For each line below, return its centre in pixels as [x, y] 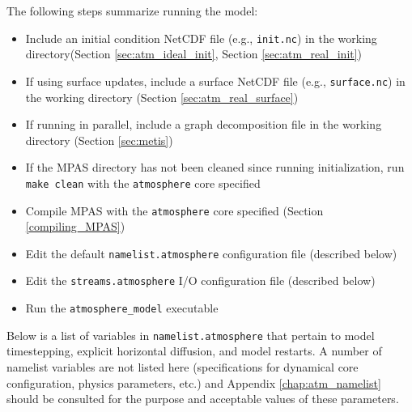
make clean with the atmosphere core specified [143, 183]
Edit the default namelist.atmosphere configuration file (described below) [211, 253]
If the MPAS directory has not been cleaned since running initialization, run [215, 167]
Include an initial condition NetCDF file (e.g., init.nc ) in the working [201, 38]
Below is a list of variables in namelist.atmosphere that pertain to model [191, 335]
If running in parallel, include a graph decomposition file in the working [204, 124]
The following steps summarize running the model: [132, 11]
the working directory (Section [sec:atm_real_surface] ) [162, 97]
